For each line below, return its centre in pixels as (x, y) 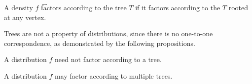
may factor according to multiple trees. (114, 75)
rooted (238, 7)
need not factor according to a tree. (108, 59)
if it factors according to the (178, 7)
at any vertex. (25, 17)
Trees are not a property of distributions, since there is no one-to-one (108, 33)
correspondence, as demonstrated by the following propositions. (100, 43)
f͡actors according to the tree (84, 7)
